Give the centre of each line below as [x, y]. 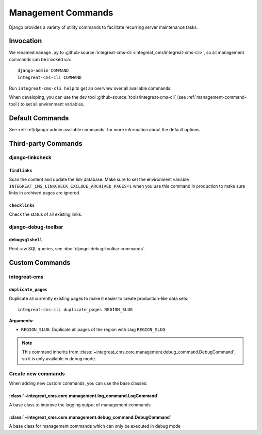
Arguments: [21, 320]
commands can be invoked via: [40, 59]
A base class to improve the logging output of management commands [80, 405]
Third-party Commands [46, 143]
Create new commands [37, 373]
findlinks [21, 171]
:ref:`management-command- [217, 97]
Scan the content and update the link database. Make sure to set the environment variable [99, 179]
